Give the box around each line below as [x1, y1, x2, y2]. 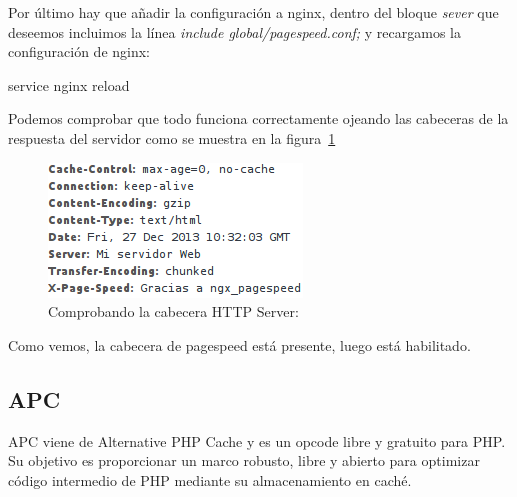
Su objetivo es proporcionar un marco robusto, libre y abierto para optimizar [8, 450, 480, 471]
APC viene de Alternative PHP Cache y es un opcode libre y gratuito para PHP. [8, 430, 506, 451]
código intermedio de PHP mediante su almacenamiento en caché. [8, 469, 412, 490]
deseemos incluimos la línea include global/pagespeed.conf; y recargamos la [8, 21, 461, 42]
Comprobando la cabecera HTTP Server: [48, 301, 299, 322]
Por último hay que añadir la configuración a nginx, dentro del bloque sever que [8, 2, 499, 22]
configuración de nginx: [8, 41, 151, 62]
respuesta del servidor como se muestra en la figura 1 [8, 127, 336, 148]
